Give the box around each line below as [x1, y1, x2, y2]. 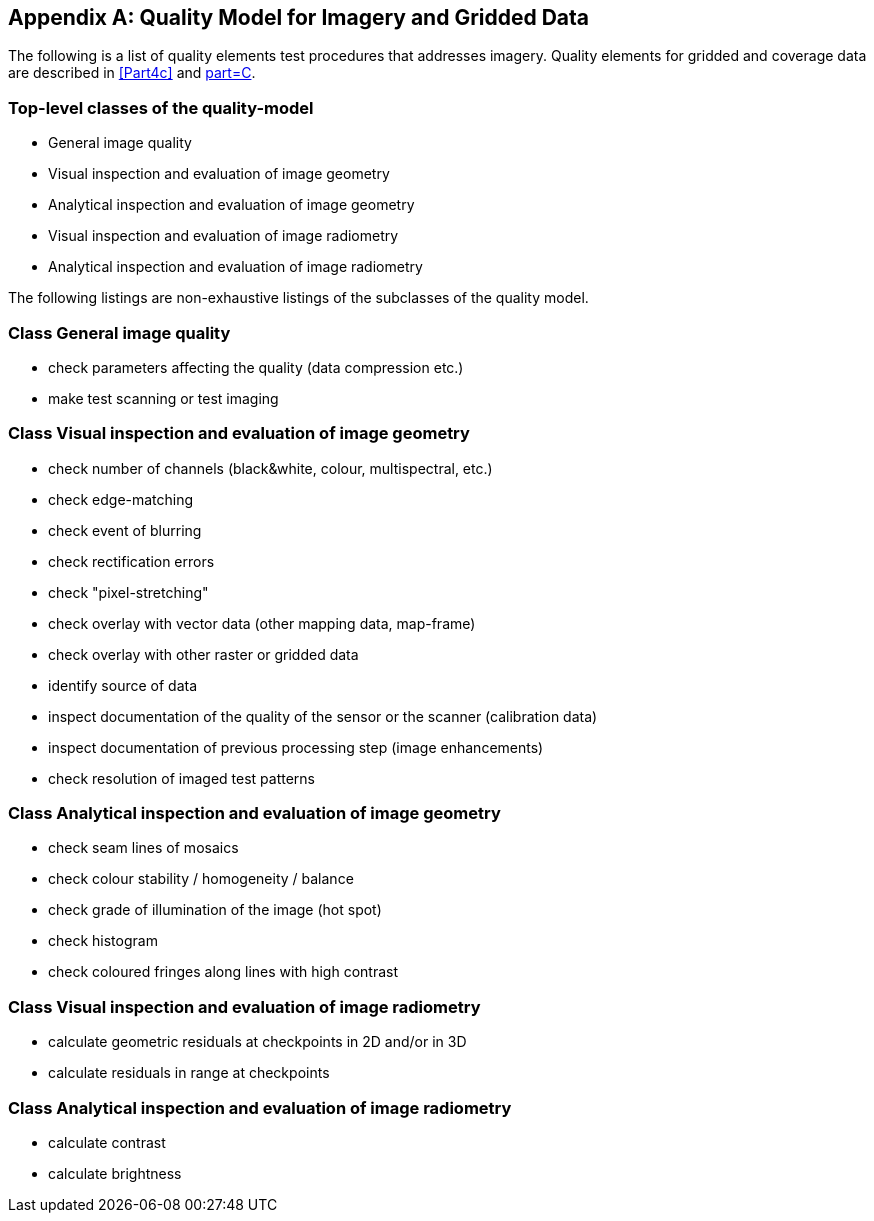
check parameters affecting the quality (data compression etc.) [48, 358, 464, 376]
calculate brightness [48, 1164, 182, 1182]
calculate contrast [48, 1133, 166, 1151]
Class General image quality [8, 322, 231, 343]
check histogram [48, 932, 158, 950]
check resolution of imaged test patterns [48, 769, 315, 787]
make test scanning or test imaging [48, 389, 279, 407]
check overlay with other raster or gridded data [48, 645, 359, 663]
